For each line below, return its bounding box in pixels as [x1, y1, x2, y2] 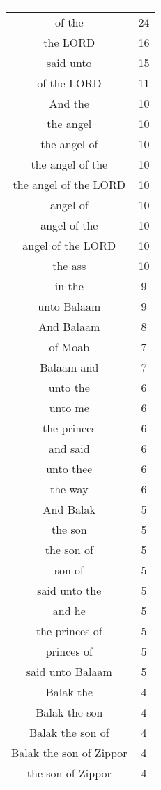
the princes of [36, 623, 102, 639]
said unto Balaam [26, 663, 112, 679]
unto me [49, 400, 89, 416]
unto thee [46, 460, 93, 477]
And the [49, 95, 89, 111]
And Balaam [38, 318, 100, 334]
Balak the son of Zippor [11, 745, 128, 761]
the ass [52, 258, 86, 274]
